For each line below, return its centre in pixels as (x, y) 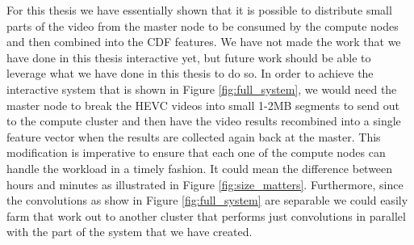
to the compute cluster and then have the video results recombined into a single (204, 121)
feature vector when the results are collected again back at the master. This (194, 136)
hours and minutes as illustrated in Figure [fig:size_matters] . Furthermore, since (205, 184)
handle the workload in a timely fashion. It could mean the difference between (200, 168)
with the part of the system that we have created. (130, 232)
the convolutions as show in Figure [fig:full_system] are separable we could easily (207, 200)
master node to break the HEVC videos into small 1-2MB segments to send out (203, 105)
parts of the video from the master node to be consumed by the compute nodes (203, 25)
